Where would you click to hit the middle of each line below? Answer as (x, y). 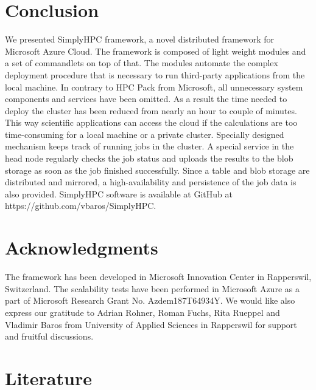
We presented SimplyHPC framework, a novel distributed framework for (140, 39)
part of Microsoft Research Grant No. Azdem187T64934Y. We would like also (150, 300)
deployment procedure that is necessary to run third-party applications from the (155, 74)
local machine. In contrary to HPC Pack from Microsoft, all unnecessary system (154, 87)
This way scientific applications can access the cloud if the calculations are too (151, 122)
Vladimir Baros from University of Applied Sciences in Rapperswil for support (151, 324)
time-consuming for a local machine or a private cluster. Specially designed (145, 134)
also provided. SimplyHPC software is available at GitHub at (119, 193)
